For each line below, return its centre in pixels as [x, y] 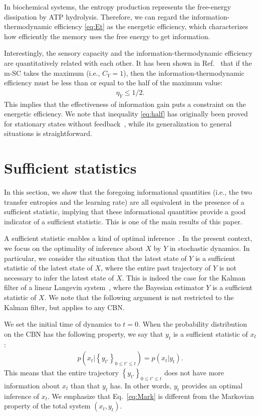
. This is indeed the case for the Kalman [184, 277]
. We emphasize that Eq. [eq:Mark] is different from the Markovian [151, 396]
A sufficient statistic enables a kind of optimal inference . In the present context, [128, 238]
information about [32, 386]
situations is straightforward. [48, 133]
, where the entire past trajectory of [156, 268]
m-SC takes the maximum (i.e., [52, 73]
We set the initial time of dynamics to [62, 324]
